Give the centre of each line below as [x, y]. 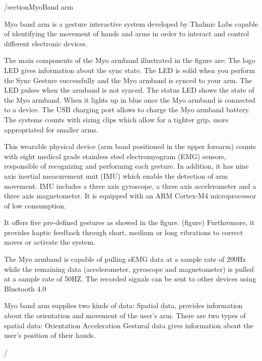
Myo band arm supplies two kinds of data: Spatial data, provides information [123, 305]
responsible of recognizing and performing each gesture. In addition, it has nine [126, 166]
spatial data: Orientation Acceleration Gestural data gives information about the [129, 325]
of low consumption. [35, 205]
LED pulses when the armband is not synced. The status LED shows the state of [129, 90]
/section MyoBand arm [39, 7]
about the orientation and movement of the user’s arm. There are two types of [125, 315]
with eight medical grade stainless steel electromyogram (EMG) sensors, [115, 156]
